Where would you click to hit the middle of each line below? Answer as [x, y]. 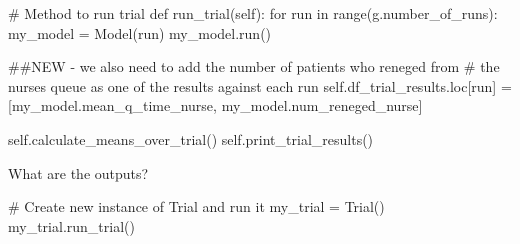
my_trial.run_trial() [71, 225]
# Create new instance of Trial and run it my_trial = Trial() [196, 206]
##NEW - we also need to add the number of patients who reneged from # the [254, 66]
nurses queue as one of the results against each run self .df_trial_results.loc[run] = [260, 85]
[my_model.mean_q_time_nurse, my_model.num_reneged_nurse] [215, 105]
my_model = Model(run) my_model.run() [140, 32]
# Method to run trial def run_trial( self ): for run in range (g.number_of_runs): [253, 13]
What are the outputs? [78, 172]
